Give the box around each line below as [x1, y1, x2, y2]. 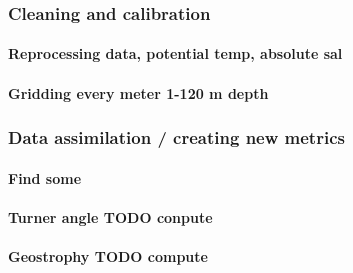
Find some [8, 167, 82, 188]
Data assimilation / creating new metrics [8, 125, 345, 150]
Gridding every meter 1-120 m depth [8, 82, 269, 103]
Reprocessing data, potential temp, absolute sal [8, 43, 343, 64]
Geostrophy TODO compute [8, 246, 208, 267]
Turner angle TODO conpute [8, 206, 213, 227]
